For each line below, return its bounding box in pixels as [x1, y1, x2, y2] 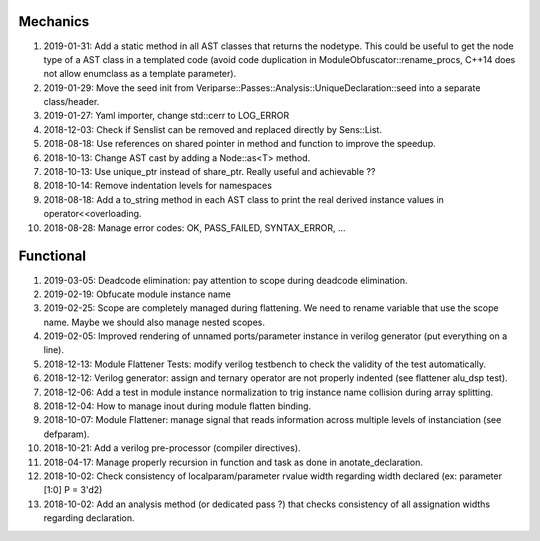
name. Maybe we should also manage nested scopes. [43, 316, 265, 328]
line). [43, 344, 65, 356]
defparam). [43, 428, 90, 440]
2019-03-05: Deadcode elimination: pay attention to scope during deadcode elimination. [43, 274, 408, 286]
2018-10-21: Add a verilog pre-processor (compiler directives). [43, 442, 301, 454]
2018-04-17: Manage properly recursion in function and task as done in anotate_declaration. [43, 456, 424, 468]
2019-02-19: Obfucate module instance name [43, 288, 232, 300]
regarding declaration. [43, 512, 135, 524]
